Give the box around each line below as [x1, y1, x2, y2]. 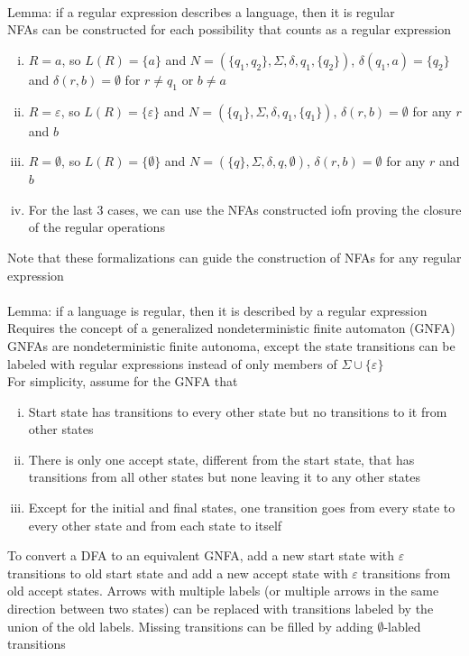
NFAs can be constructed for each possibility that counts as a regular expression [7, 20, 452, 39]
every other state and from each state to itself [28, 515, 282, 534]
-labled [383, 616, 421, 635]
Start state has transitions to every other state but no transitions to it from [28, 402, 447, 420]
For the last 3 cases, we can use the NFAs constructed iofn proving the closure [28, 199, 462, 218]
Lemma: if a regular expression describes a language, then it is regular [7, 2, 395, 21]
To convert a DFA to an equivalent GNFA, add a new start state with [7, 546, 395, 565]
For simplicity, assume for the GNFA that [7, 372, 238, 391]
